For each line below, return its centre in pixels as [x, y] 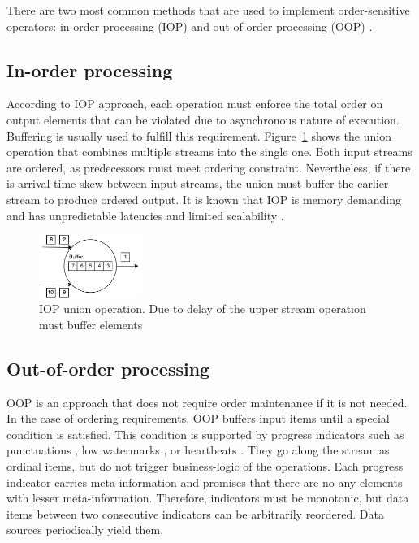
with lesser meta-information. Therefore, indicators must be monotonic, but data [208, 498]
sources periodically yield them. [85, 530]
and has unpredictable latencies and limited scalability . [145, 215]
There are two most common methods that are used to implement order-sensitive [208, 10]
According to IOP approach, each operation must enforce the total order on [195, 104]
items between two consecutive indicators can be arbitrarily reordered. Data [196, 513]
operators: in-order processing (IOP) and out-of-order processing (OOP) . [190, 26]
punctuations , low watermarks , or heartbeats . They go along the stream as [198, 450]
